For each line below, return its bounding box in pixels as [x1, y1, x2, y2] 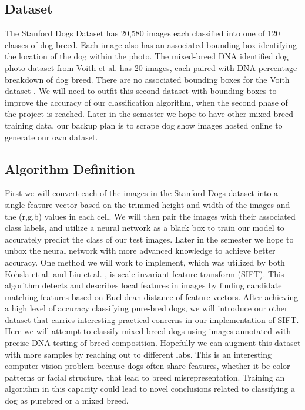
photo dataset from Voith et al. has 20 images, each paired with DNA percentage [5, 61, 297, 73]
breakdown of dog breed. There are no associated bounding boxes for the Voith [5, 73, 290, 85]
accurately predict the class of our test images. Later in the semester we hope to [5, 233, 294, 245]
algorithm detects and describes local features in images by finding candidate [5, 279, 282, 291]
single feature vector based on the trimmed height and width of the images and [5, 198, 290, 210]
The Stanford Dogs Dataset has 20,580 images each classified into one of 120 [5, 27, 280, 39]
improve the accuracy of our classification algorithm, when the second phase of [5, 96, 288, 108]
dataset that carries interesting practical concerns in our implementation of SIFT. [5, 313, 299, 325]
